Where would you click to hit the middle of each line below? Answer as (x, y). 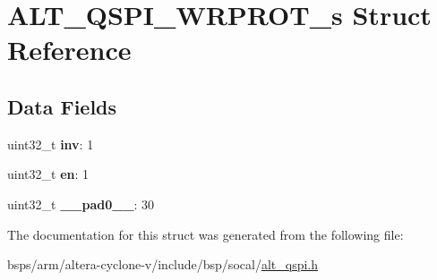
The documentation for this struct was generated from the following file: (206, 234)
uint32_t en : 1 (48, 174)
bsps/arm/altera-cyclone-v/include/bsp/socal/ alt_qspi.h (163, 264)
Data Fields (62, 106)
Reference (69, 50)
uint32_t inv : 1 (51, 144)
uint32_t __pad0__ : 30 (81, 204)
